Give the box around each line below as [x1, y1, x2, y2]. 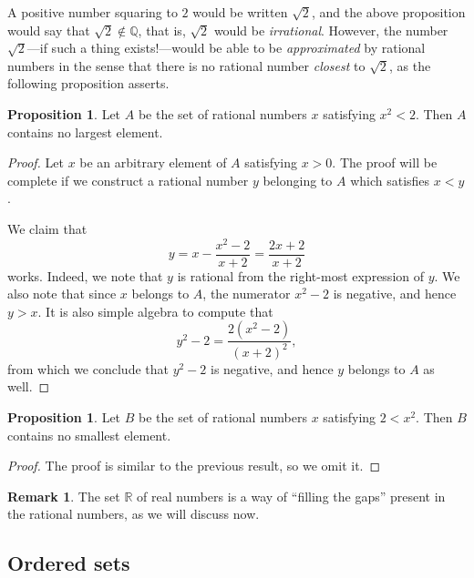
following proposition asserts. [7, 74, 170, 93]
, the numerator [202, 284, 291, 303]
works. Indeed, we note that [7, 266, 163, 285]
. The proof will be [332, 153, 438, 172]
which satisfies [350, 170, 430, 189]
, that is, [138, 20, 186, 39]
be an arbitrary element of [79, 153, 227, 172]
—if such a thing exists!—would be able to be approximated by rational [26, 38, 426, 57]
